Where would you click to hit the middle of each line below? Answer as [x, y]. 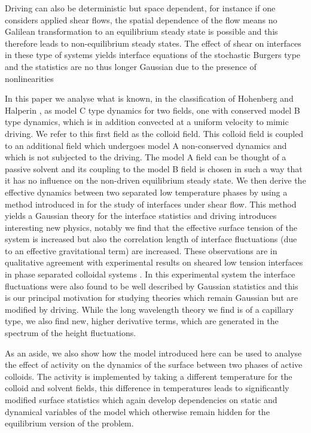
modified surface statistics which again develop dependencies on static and [141, 400]
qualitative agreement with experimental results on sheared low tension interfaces [154, 262]
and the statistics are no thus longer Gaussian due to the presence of [131, 66]
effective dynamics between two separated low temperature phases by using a [146, 192]
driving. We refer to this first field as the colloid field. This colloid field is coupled [154, 133]
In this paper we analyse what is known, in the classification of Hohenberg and [149, 98]
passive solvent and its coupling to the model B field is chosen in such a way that [154, 168]
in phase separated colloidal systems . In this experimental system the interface [150, 274]
